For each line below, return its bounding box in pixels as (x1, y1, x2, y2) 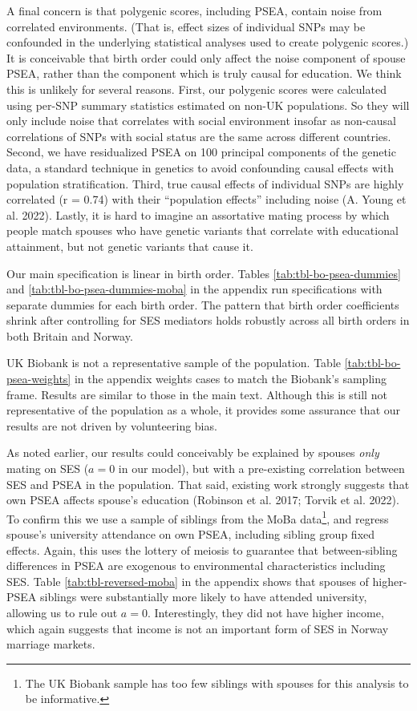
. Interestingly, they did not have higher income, (147, 604, 384, 621)
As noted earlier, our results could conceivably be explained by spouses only (6, 444, 379, 461)
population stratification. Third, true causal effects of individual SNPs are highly (6, 175, 404, 192)
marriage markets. (6, 636, 95, 652)
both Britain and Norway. (6, 327, 133, 344)
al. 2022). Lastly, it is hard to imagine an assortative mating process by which (6, 206, 390, 223)
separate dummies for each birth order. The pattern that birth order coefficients (6, 296, 399, 313)
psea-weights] (6, 370, 71, 387)
